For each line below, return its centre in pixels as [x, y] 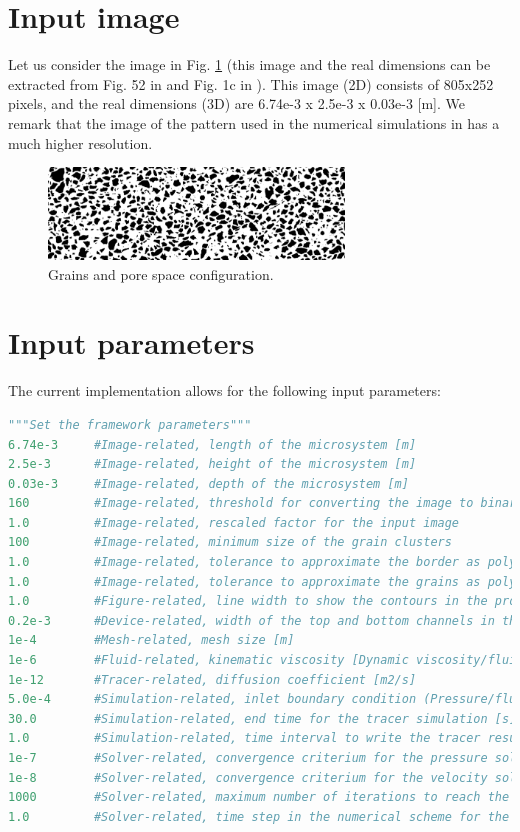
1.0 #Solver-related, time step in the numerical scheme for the [259, 816]
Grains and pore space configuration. [161, 273]
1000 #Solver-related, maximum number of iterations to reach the [259, 797]
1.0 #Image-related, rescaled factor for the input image [234, 522]
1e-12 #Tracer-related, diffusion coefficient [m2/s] [212, 679]
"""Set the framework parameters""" [130, 424]
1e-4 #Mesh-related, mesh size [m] [151, 640]
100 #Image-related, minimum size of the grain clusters [230, 542]
